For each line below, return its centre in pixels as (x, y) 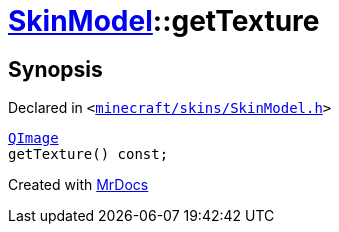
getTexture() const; (88, 154)
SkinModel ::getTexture (164, 21)
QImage (33, 138)
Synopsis (55, 69)
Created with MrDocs (78, 185)
